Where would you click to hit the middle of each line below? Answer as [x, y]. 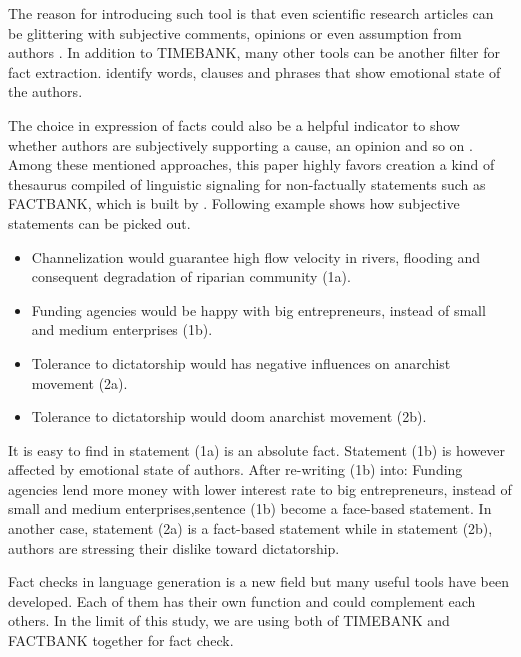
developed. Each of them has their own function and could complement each [242, 600]
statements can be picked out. [99, 222]
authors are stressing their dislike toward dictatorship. [174, 547]
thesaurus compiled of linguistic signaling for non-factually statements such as [247, 183]
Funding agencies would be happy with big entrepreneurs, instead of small [258, 309]
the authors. [45, 91]
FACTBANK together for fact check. [121, 640]
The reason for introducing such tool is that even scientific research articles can [251, 13]
